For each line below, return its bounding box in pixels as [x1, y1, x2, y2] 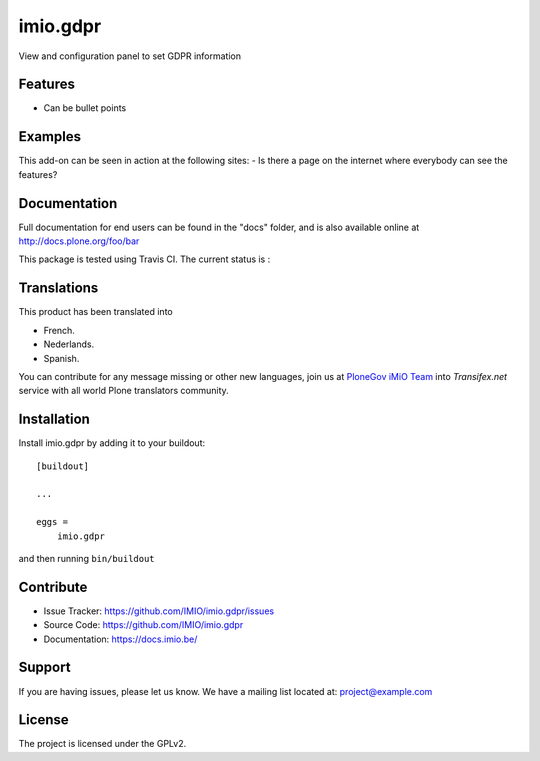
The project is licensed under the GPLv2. [18, 738, 187, 750]
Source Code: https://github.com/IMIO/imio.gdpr [43, 619, 244, 631]
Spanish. [43, 352, 80, 364]
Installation [18, 411, 90, 428]
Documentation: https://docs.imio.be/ [43, 633, 198, 645]
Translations [18, 280, 99, 297]
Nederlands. [43, 338, 95, 350]
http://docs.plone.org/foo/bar [18, 235, 140, 247]
